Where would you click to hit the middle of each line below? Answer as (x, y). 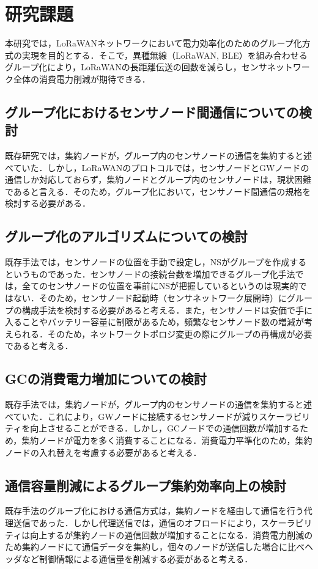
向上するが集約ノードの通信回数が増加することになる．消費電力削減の (172, 534)
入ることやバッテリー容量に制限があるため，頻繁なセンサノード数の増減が (155, 322)
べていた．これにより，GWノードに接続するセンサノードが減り (132, 416)
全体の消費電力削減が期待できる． (82, 79)
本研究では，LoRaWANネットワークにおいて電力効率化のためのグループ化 (153, 43)
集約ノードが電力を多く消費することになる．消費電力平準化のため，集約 (167, 440)
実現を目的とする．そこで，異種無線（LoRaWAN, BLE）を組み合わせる (165, 55)
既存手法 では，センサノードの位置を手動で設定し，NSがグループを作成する (156, 262)
